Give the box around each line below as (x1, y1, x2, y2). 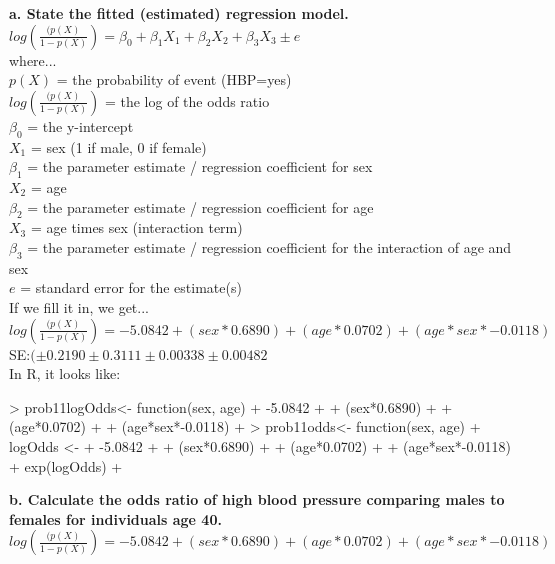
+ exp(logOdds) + (9, 455, 123, 476)
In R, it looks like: (9, 363, 121, 384)
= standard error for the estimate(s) (20, 277, 242, 298)
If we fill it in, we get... (9, 296, 149, 317)
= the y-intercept (27, 115, 134, 136)
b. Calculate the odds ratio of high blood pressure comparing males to (9, 489, 505, 510)
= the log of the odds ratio (104, 90, 270, 111)
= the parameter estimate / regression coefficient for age (27, 196, 374, 217)
